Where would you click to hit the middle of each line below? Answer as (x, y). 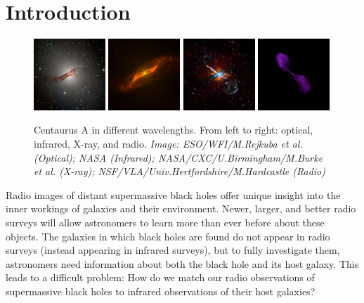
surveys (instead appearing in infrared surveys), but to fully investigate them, (173, 250)
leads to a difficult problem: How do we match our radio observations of (160, 277)
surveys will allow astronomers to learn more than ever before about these (165, 223)
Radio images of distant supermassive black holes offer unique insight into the (173, 194)
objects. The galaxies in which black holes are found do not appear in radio (168, 236)
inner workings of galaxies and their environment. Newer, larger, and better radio (181, 208)
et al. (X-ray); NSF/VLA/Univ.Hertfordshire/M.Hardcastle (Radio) (180, 171)
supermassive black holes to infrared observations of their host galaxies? (161, 291)
